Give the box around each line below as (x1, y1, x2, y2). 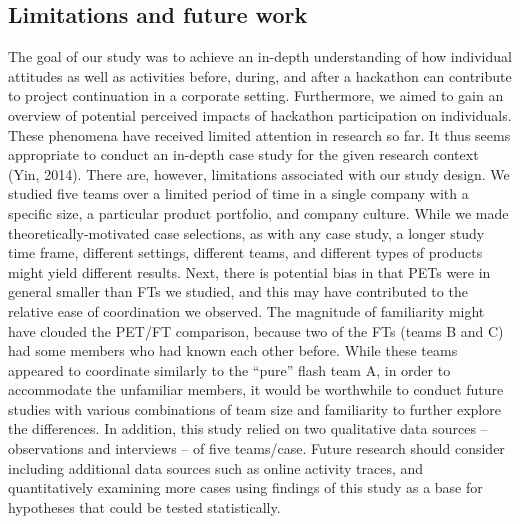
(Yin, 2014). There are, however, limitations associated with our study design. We (8, 163, 510, 184)
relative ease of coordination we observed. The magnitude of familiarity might (8, 300, 485, 321)
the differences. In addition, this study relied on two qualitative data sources (8, 418, 476, 439)
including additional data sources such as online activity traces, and (8, 457, 424, 478)
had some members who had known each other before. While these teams (8, 340, 458, 361)
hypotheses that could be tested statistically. (8, 496, 281, 517)
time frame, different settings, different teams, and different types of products (8, 242, 483, 263)
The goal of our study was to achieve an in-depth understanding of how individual (8, 46, 512, 67)
